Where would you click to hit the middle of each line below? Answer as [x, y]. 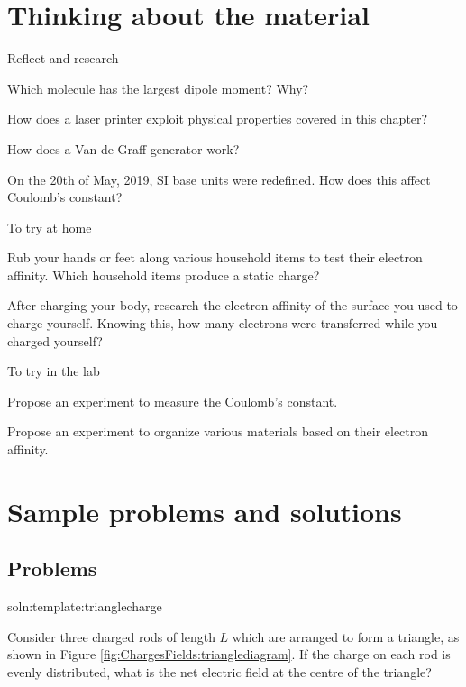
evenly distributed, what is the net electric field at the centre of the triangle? [219, 671]
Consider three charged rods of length [111, 636]
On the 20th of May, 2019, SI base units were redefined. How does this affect [219, 179]
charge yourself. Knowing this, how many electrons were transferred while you [223, 323]
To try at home [50, 227]
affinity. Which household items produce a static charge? [164, 275]
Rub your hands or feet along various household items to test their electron [215, 257]
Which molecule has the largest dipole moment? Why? [158, 88]
